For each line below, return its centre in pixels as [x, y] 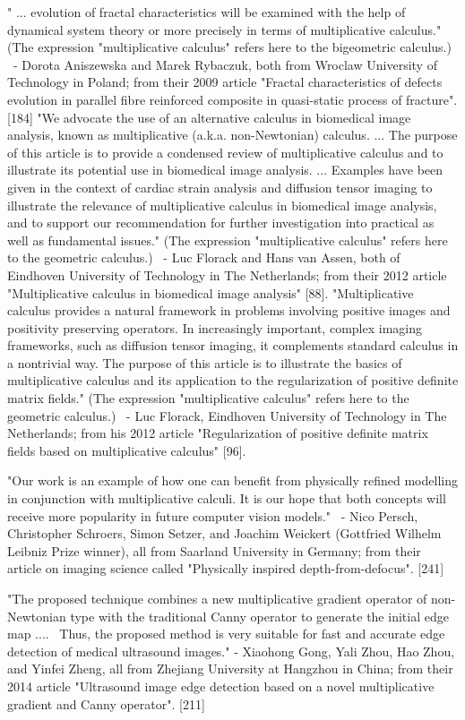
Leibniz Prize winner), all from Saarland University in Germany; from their [214, 550]
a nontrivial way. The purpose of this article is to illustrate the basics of [205, 362]
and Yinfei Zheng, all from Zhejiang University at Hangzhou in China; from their [230, 669]
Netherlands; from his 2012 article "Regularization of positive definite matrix [218, 433]
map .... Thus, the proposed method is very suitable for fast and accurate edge [226, 634]
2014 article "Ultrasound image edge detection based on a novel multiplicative [221, 686]
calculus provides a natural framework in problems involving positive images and [229, 310]
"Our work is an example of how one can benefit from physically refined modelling [232, 480]
